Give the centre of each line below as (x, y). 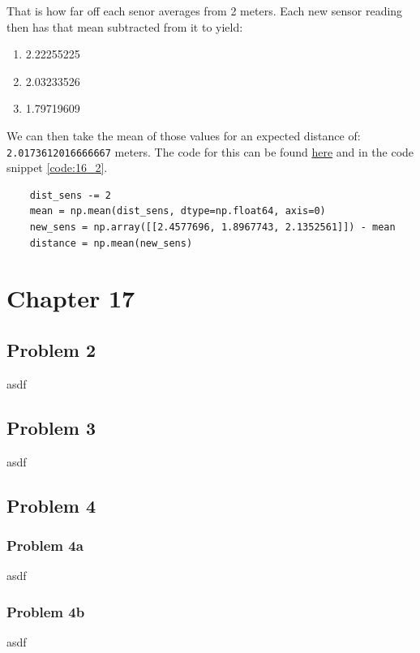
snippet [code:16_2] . (57, 168)
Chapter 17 (71, 298)
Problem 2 (51, 349)
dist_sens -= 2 (70, 195)
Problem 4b (46, 611)
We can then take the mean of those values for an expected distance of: (184, 135)
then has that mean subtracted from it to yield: (125, 26)
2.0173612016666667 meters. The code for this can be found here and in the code (210, 151)
